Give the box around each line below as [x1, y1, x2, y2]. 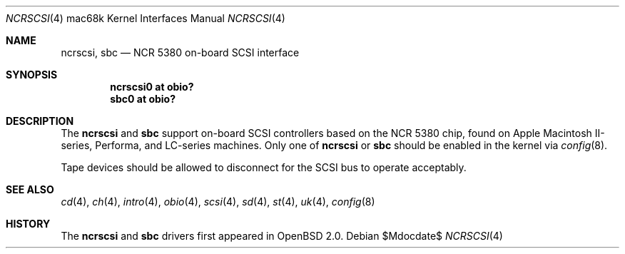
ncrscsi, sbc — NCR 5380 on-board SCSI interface [61, 46, 300, 59]
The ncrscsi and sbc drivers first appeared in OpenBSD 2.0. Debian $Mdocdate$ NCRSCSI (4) [61, 230, 503, 242]
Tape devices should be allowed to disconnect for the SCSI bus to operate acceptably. [61, 161, 467, 173]
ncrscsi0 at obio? [110, 81, 194, 93]
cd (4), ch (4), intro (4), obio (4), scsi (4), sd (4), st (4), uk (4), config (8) [61, 195, 375, 208]
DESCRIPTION [6, 115, 74, 127]
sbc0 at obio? [110, 93, 176, 105]
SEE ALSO [6, 183, 54, 195]
